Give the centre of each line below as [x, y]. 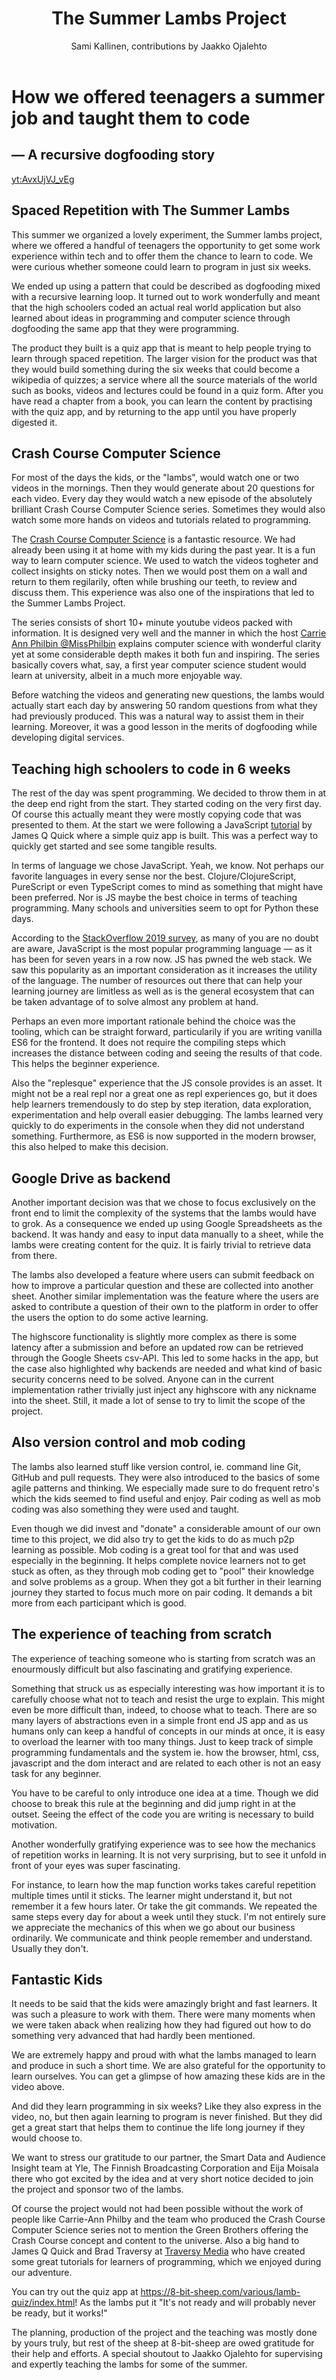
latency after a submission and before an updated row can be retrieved [157, 1347]
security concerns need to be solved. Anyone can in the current [142, 1379]
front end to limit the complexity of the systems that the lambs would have [164, 1213]
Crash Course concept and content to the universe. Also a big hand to [155, 2241]
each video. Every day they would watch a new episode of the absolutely [162, 499]
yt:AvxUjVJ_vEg [43, 179]
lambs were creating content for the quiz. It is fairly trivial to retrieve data [161, 1245]
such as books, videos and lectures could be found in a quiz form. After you [167, 390]
